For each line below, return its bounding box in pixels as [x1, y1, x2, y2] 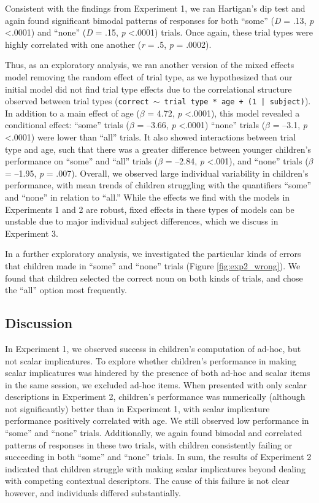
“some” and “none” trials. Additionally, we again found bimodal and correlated [5, 426, 302, 439]
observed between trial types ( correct [5, 94, 149, 107]
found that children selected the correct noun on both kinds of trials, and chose [5, 271, 303, 284]
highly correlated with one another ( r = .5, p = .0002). [5, 37, 212, 50]
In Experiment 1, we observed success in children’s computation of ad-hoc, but [5, 342, 301, 355]
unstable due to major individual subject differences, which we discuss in [5, 215, 279, 228]
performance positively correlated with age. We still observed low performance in [5, 414, 309, 427]
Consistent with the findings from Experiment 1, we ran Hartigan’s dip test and [5, 2, 306, 14]
